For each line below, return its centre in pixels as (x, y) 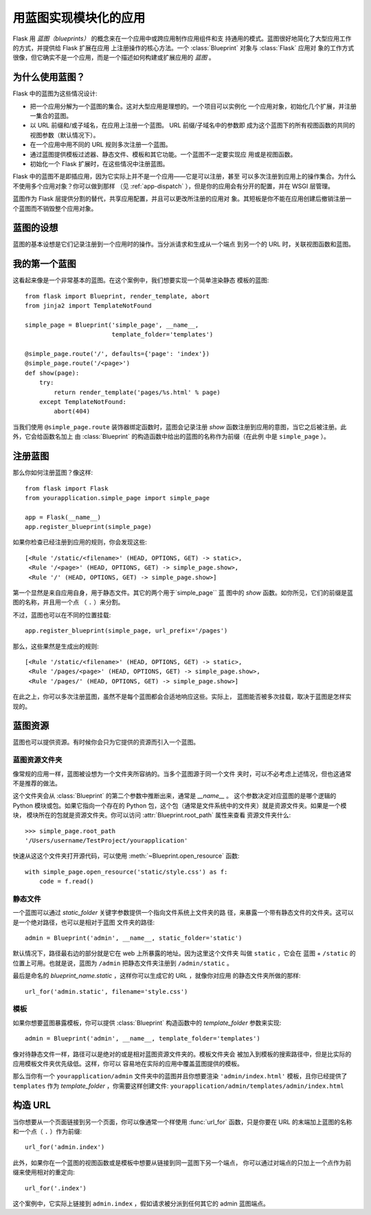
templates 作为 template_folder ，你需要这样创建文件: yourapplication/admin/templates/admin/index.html (178, 1086)
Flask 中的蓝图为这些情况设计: (55, 93)
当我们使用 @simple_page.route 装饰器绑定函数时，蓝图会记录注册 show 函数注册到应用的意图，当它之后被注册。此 (180, 427)
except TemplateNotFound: (83, 402)
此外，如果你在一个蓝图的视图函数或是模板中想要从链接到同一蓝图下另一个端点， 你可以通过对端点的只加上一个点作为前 (182, 1162)
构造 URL (32, 1105)
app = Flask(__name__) (63, 517)
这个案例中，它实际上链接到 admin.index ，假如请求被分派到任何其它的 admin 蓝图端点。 (141, 1203)
